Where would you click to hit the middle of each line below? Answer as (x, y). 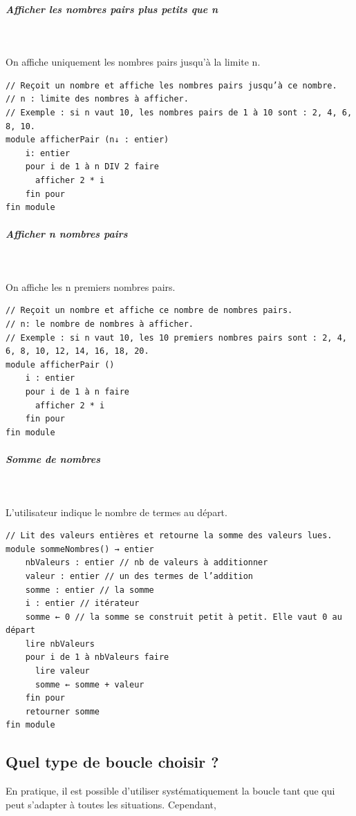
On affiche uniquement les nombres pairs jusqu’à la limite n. (133, 62)
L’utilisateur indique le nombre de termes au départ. (116, 512)
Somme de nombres (53, 458)
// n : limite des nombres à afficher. (97, 99)
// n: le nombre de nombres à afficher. (100, 324)
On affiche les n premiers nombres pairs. (91, 286)
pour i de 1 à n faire (77, 392)
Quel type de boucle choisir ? (112, 762)
